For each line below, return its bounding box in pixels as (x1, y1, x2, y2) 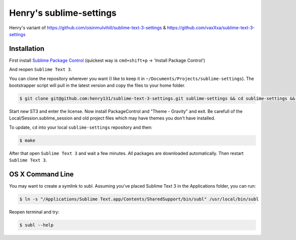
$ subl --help (19, 222, 54, 228)
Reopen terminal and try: (9, 209, 60, 215)
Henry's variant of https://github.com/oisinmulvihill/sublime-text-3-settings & (9, 25, 166, 31)
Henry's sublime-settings (9, 7, 117, 18)
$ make (19, 137, 36, 143)
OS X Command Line (9, 170, 74, 178)
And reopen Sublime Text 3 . (9, 67, 73, 73)
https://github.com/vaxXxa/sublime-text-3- (167, 25, 255, 31)
